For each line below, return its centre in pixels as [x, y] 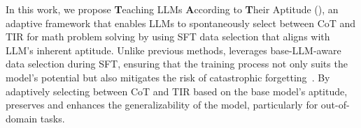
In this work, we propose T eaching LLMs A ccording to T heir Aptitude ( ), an [172, 9]
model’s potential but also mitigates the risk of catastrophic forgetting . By [168, 77]
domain [22, 118]
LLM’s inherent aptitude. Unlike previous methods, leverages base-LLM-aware [174, 50]
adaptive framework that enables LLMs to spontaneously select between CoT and [181, 23]
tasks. [52, 118]
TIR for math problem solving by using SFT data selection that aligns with [168, 37]
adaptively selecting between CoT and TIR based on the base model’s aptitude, [177, 91]
